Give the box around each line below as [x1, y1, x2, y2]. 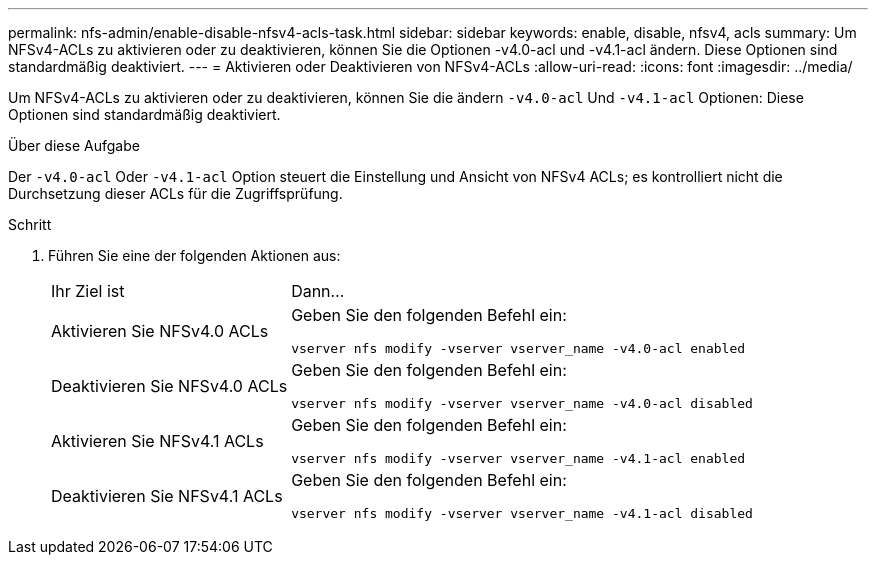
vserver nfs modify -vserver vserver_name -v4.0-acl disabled [291, 396, 753, 411]
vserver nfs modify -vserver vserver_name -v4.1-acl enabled [291, 451, 746, 466]
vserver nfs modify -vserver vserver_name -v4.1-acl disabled [291, 506, 753, 521]
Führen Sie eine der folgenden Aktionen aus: [48, 247, 341, 264]
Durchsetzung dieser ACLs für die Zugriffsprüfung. [8, 185, 343, 202]
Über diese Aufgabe [8, 137, 140, 154]
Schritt [8, 216, 52, 233]
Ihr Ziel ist [51, 281, 125, 301]
